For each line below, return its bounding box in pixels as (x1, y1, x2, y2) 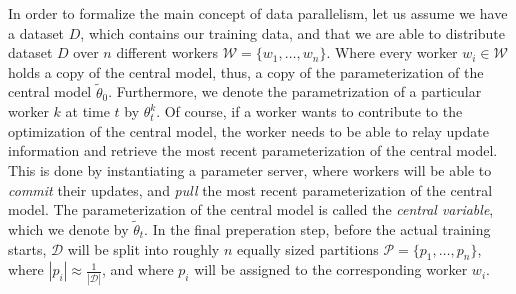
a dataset (8, 22, 65, 43)
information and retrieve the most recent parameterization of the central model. (8, 140, 498, 161)
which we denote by (8, 218, 129, 239)
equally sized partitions (236, 238, 379, 259)
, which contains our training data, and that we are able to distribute (80, 22, 505, 43)
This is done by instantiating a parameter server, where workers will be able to (8, 159, 492, 180)
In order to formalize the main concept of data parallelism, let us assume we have (8, 3, 508, 23)
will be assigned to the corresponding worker (194, 259, 468, 280)
